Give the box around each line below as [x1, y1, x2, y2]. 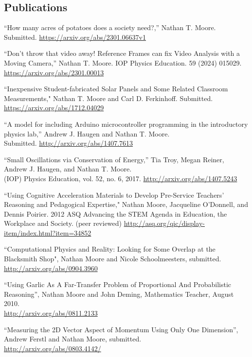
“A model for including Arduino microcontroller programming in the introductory [4, 119, 248, 129]
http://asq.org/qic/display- [124, 218, 205, 228]
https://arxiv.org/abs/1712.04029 [4, 102, 104, 113]
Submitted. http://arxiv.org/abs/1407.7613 [4, 138, 133, 148]
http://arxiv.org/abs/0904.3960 [4, 263, 98, 273]
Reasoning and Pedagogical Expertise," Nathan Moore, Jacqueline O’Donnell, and [4, 199, 248, 209]
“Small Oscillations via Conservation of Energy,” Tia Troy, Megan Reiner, [4, 154, 224, 164]
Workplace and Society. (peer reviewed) [4, 218, 122, 228]
